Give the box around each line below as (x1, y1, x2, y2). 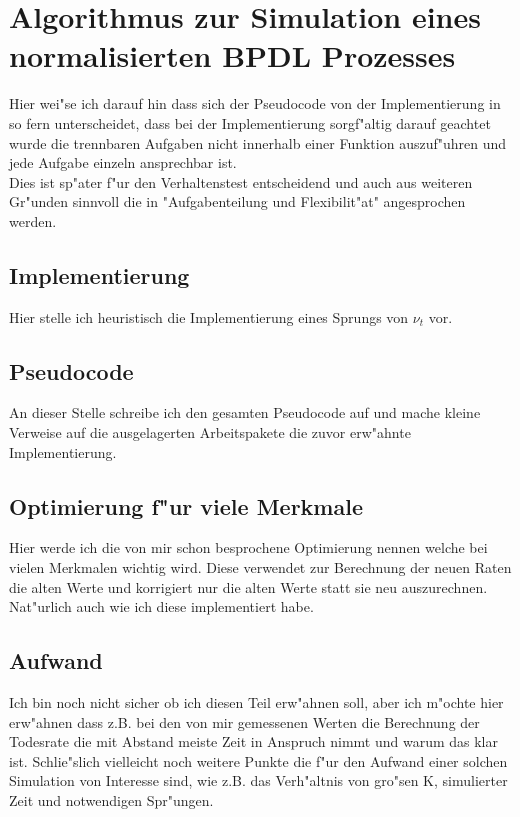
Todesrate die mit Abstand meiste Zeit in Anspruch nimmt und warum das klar (9, 731, 498, 752)
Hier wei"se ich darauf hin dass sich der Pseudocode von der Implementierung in (9, 93, 501, 114)
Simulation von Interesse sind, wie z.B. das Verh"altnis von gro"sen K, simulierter (9, 770, 508, 791)
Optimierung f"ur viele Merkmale (9, 490, 363, 521)
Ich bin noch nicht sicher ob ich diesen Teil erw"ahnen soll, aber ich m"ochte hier (9, 692, 504, 713)
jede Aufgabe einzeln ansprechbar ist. (9, 152, 237, 173)
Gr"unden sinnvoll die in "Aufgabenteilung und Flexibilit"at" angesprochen (9, 191, 466, 212)
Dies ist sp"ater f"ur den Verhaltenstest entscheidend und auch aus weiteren (9, 171, 473, 192)
